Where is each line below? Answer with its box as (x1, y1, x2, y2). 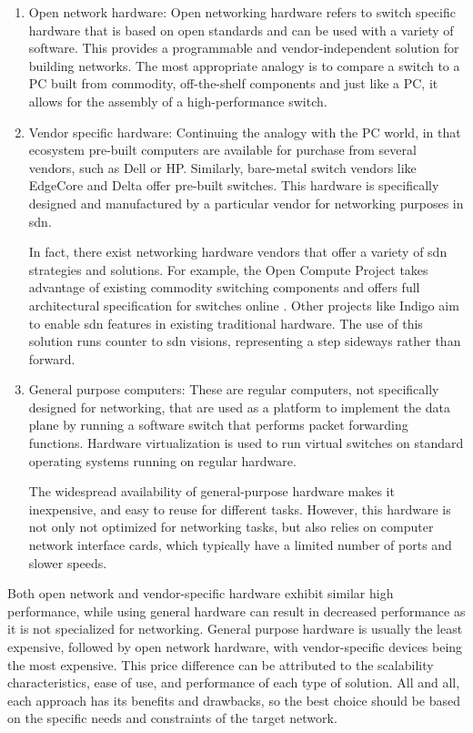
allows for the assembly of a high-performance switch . (28, 91, 327, 110)
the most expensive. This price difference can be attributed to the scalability (7, 655, 434, 674)
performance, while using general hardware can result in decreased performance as (7, 601, 466, 620)
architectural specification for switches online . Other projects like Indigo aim (28, 295, 459, 314)
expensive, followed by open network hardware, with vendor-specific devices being (7, 637, 463, 656)
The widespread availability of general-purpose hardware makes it (28, 482, 395, 501)
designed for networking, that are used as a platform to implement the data (28, 397, 450, 416)
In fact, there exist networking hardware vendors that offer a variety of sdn (28, 242, 448, 261)
